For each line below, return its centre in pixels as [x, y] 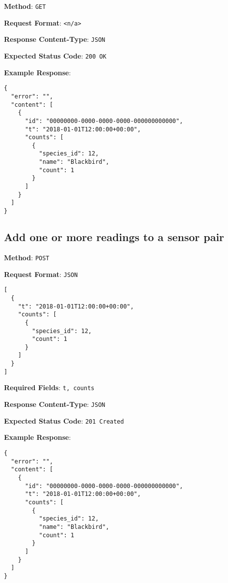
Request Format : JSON [41, 274]
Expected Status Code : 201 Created [64, 420]
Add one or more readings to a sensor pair [114, 237]
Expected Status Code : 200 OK [55, 55]
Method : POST [27, 257]
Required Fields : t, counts [49, 387]
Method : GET [25, 6]
